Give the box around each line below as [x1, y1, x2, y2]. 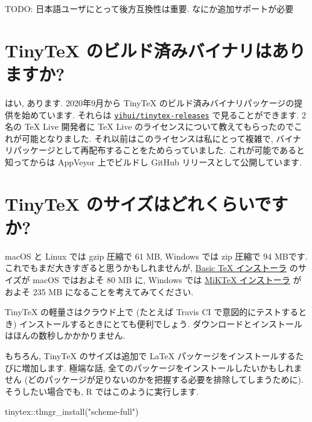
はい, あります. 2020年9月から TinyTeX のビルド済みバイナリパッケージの [5, 96, 294, 109]
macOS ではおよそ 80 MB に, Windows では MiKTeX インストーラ [33, 273, 290, 286]
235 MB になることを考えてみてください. [33, 285, 194, 298]
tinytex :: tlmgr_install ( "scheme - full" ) [5, 405, 139, 418]
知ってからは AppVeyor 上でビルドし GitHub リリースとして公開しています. [5, 155, 302, 168]
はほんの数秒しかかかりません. [5, 329, 126, 342]
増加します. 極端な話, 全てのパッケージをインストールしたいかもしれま [21, 361, 302, 374]
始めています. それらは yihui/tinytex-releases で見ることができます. [21, 108, 299, 121]
